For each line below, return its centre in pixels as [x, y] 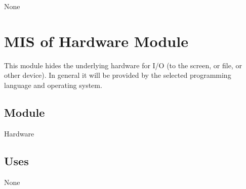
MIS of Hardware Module [96, 41]
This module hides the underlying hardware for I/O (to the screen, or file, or [123, 65]
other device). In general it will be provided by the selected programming [118, 75]
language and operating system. [53, 85]
